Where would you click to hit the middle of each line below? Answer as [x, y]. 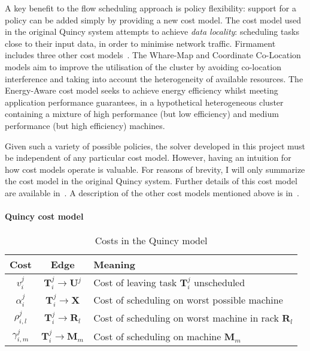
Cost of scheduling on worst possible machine [188, 300]
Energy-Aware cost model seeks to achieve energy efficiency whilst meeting [142, 90]
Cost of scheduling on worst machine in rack [186, 318]
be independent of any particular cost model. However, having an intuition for [148, 157]
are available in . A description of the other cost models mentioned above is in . [152, 192]
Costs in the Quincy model [151, 241]
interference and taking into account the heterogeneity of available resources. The [154, 78]
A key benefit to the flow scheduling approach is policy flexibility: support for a [151, 8]
